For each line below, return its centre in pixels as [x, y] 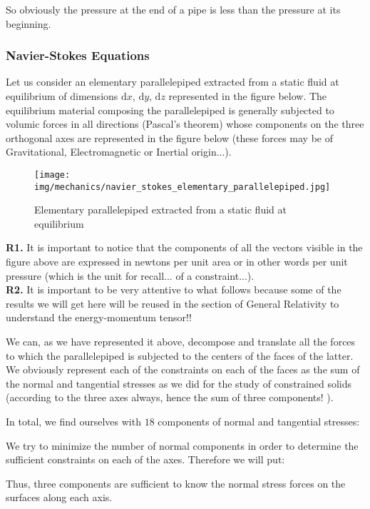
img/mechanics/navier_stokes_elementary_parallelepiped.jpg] [183, 187]
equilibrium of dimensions [62, 96]
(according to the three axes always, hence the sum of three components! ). [170, 397]
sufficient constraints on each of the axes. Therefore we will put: [145, 459]
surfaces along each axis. [59, 497]
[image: [52, 175]
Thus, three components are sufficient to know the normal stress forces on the [176, 483]
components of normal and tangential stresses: [259, 421]
